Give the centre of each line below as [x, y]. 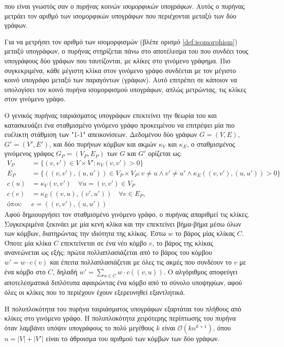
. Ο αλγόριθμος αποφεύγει [200, 271]
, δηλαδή [65, 271]
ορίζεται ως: [165, 153]
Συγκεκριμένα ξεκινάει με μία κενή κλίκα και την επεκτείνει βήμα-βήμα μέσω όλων [123, 223]
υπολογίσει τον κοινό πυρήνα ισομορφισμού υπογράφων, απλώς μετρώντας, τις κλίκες [125, 89]
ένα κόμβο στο [25, 271]
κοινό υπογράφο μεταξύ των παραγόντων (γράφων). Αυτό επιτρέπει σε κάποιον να [121, 80]
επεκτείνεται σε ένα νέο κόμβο [104, 242]
